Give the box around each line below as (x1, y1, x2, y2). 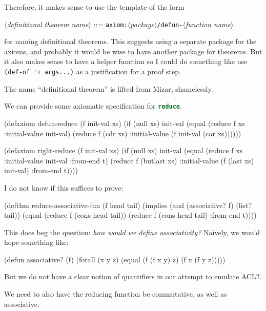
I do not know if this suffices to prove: (4, 182, 124, 193)
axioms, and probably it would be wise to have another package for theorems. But (4, 46, 262, 56)
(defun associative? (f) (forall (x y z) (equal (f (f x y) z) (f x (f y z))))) (4, 254, 226, 264)
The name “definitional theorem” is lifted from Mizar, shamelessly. (4, 83, 213, 94)
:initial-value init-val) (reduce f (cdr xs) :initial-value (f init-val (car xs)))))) (4, 128, 241, 138)
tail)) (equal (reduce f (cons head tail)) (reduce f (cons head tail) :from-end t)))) (4, 210, 257, 220)
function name (185, 18, 231, 29)
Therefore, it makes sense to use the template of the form (4, 2, 185, 12)
